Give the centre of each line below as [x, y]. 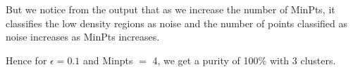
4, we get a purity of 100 [205, 60]
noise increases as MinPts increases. [83, 37]
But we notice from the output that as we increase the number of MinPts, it [171, 9]
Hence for [26, 60]
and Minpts [108, 60]
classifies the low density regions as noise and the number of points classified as [177, 23]
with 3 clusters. [303, 60]
